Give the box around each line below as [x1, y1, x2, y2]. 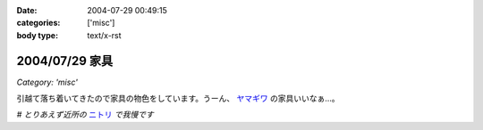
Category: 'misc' [16, 77, 78, 87]
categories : [16, 18, 61, 28]
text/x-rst [87, 29, 122, 40]
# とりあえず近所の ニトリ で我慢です [16, 110, 154, 120]
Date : [16, 5, 38, 15]
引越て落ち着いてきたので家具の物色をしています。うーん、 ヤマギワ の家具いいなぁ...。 [16, 93, 340, 104]
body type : [16, 29, 58, 40]
